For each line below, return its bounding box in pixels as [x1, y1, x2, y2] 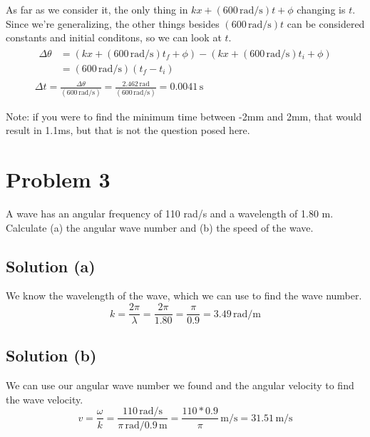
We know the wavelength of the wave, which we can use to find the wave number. [6, 288, 362, 303]
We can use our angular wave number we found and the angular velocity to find [6, 378, 354, 393]
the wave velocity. [6, 391, 83, 406]
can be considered [287, 16, 365, 31]
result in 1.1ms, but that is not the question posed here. [6, 123, 250, 138]
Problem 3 [6, 165, 111, 194]
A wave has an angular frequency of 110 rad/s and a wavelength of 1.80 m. [6, 206, 334, 221]
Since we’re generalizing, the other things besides [6, 16, 220, 31]
